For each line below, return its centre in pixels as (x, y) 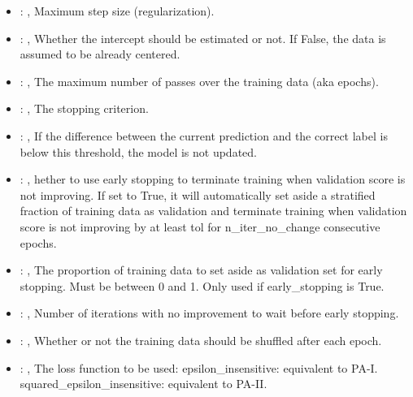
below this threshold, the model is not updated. (138, 151)
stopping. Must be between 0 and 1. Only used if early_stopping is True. (202, 285)
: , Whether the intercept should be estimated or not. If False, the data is (203, 38)
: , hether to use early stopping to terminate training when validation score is (213, 179)
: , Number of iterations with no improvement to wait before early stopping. (209, 313)
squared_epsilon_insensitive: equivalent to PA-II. (143, 384)
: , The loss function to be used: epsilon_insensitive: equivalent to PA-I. (199, 367)
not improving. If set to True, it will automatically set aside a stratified (198, 194)
